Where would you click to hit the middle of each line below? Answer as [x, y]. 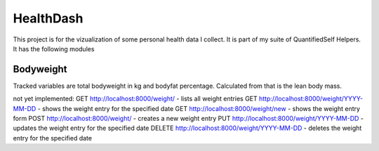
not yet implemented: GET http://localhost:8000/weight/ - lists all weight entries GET [135, 99]
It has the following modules [54, 48]
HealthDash [48, 18]
